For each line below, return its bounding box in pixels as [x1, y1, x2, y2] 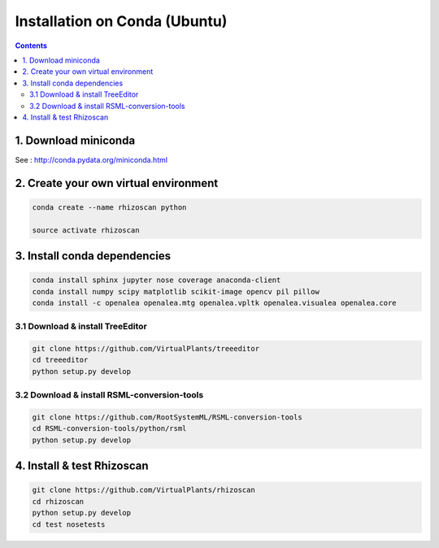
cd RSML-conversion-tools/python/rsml [32, 424, 187, 433]
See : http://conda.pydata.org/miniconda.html [15, 154, 168, 164]
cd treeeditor [32, 355, 89, 365]
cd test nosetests [32, 520, 106, 528]
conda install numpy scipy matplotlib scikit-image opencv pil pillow [32, 287, 320, 296]
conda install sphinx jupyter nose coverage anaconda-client [32, 276, 281, 285]
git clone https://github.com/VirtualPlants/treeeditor [32, 344, 260, 354]
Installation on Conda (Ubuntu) [15, 12, 228, 30]
